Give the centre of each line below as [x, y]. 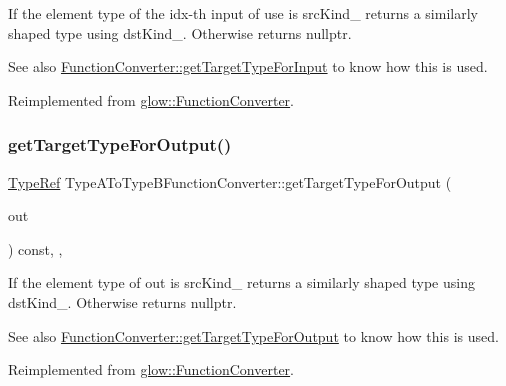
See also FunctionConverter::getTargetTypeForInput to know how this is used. [248, 66]
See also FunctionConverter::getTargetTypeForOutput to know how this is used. [253, 335]
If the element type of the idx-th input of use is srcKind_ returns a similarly [243, 13]
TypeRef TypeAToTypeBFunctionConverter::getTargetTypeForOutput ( [230, 181]
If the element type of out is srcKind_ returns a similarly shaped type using [241, 282]
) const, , [35, 248]
